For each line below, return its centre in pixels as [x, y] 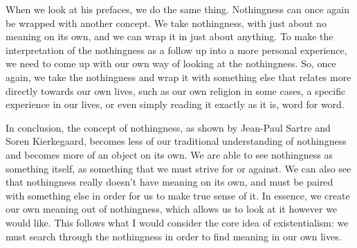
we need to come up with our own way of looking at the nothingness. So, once [171, 63]
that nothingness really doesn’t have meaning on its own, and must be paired [170, 182]
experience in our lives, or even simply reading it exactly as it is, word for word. [175, 104]
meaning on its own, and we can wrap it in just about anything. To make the [170, 36]
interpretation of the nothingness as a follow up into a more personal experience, [176, 50]
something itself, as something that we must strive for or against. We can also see [178, 168]
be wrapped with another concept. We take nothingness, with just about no [166, 23]
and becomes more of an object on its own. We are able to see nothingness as [169, 154]
